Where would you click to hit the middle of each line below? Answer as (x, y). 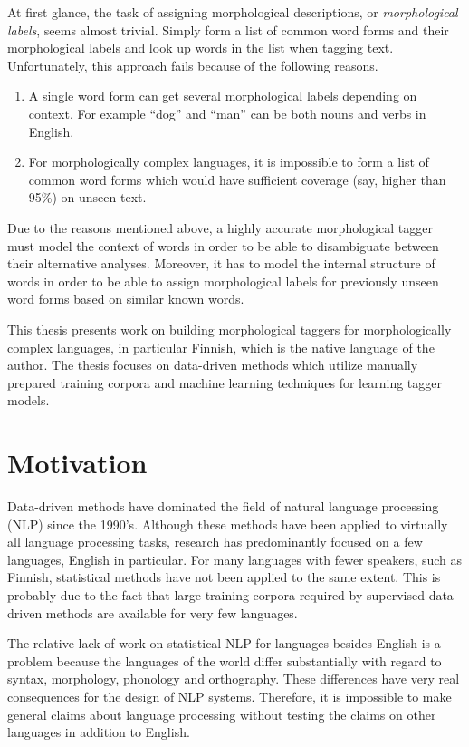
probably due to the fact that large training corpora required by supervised (216, 594)
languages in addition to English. (99, 732)
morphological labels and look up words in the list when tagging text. (201, 48)
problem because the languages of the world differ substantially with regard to (225, 660)
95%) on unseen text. (87, 197)
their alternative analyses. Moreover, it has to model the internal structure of (221, 263)
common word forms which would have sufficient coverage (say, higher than (237, 179)
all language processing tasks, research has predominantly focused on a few (215, 542)
